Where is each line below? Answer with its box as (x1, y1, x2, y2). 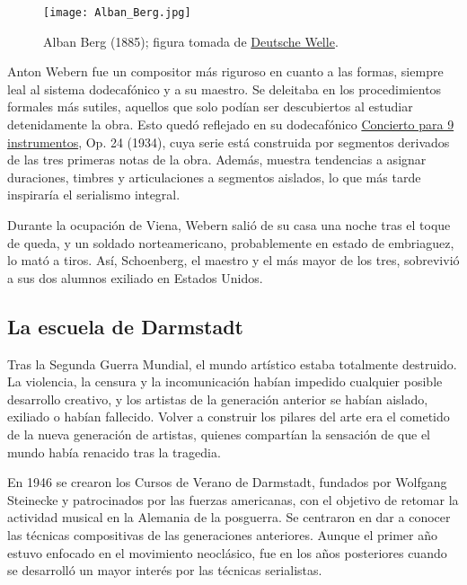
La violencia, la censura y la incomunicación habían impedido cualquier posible (7, 372, 443, 391)
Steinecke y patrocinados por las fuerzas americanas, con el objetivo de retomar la (7, 490, 459, 509)
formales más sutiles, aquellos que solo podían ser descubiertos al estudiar (7, 97, 413, 116)
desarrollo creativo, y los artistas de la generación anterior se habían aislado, (7, 389, 428, 408)
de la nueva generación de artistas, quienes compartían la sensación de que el (7, 424, 431, 443)
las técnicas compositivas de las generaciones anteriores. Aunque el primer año (7, 525, 438, 544)
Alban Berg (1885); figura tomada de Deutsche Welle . (43, 31, 339, 50)
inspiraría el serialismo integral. (7, 185, 181, 204)
